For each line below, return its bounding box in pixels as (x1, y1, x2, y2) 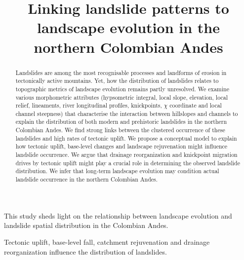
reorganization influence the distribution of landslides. (4, 246, 167, 257)
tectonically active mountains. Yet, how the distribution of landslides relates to (15, 76, 219, 85)
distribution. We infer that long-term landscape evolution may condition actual (15, 167, 219, 175)
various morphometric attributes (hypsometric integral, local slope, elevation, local (15, 93, 228, 101)
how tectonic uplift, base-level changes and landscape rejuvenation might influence (15, 142, 228, 150)
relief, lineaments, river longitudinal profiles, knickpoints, (15, 101, 162, 110)
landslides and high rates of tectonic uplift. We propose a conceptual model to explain (15, 134, 237, 142)
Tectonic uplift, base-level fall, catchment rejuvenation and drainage (4, 236, 210, 247)
